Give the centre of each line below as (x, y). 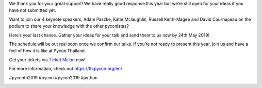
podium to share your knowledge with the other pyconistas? (69, 26)
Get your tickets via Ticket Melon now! (47, 60)
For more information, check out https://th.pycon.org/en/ (65, 69)
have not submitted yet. (33, 10)
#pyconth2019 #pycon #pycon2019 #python (53, 77)
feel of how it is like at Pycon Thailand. (47, 51)
